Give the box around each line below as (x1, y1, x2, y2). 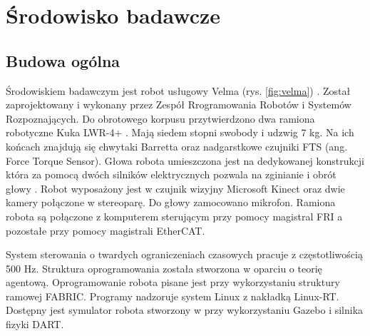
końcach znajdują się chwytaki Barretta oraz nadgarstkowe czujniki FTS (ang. (6, 138, 348, 153)
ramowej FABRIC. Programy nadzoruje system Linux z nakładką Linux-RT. (6, 288, 339, 303)
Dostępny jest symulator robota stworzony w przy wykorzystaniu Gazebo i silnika (6, 302, 364, 317)
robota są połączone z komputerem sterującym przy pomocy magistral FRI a (6, 208, 343, 223)
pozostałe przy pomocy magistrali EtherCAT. (6, 223, 205, 238)
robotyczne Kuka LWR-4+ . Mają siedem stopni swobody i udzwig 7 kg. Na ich (6, 125, 354, 140)
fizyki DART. (6, 317, 64, 332)
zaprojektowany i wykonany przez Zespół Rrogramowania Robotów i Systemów (6, 97, 351, 112)
